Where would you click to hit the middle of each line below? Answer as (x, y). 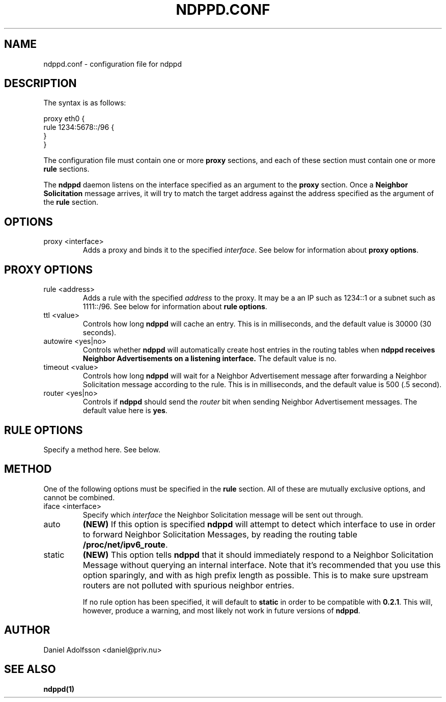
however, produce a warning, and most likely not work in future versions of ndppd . (221, 610)
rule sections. (66, 169)
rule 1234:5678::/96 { (79, 127)
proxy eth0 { (64, 119)
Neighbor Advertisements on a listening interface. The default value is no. (210, 359)
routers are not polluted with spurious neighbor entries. (188, 585)
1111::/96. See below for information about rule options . (175, 307)
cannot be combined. (79, 497)
